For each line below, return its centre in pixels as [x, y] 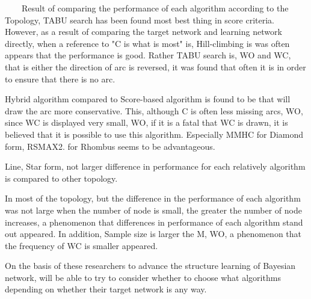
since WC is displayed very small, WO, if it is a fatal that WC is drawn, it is [146, 122]
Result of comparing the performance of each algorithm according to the [155, 8]
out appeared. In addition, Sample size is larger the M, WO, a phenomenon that [153, 234]
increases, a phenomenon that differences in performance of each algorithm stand [154, 222]
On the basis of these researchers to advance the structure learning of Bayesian [150, 266]
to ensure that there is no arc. [60, 79]
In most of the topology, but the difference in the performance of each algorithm [153, 198]
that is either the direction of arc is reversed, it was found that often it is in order [155, 66]
